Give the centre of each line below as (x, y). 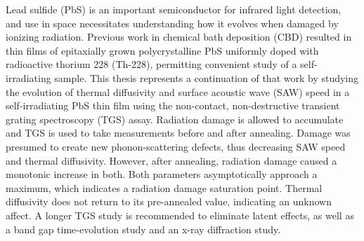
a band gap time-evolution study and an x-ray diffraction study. (143, 229)
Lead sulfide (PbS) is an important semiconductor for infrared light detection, (174, 9)
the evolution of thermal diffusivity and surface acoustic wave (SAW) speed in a (178, 91)
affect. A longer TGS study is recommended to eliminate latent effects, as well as (180, 215)
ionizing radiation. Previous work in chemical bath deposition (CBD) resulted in (179, 37)
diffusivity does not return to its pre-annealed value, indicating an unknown (169, 201)
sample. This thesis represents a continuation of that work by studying (207, 77)
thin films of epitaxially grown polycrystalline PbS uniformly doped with (162, 50)
